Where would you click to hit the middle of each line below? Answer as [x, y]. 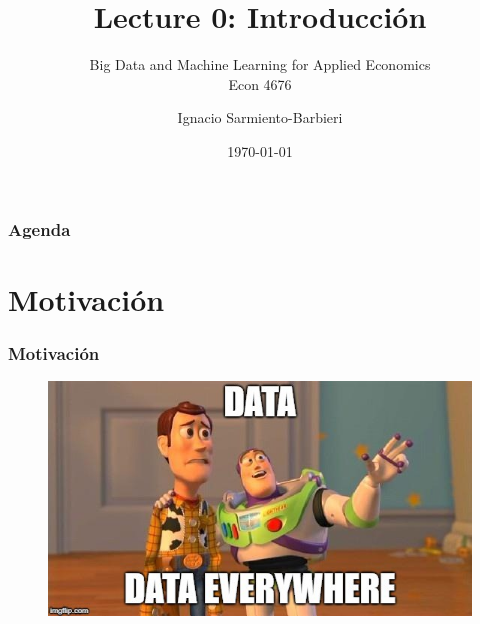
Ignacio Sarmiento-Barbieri [260, 117]
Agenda [39, 228]
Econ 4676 [260, 83]
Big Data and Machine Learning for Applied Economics [260, 64]
